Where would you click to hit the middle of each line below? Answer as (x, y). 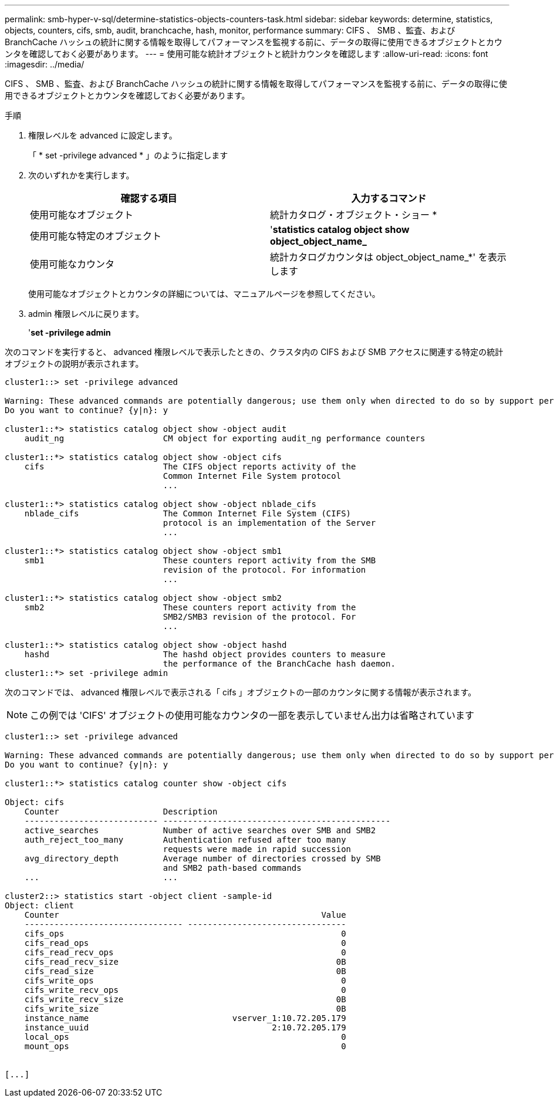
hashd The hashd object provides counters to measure (205, 654)
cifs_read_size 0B (185, 971)
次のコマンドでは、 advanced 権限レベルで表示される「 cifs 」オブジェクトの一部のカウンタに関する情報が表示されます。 (241, 692)
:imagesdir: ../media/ (45, 64)
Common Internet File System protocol (252, 476)
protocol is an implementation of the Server (269, 523)
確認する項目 (149, 198)
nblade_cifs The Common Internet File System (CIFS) (188, 513)
